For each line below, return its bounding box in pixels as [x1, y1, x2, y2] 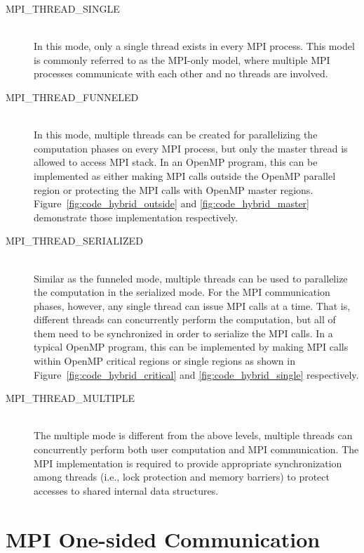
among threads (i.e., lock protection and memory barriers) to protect [34, 469, 330, 484]
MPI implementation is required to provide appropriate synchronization [34, 455, 342, 470]
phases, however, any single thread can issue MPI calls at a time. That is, [34, 298, 351, 313]
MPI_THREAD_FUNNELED [6, 89, 139, 104]
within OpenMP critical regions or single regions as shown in [34, 353, 295, 368]
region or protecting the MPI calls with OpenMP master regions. [34, 182, 314, 197]
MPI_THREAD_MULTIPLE [6, 391, 135, 405]
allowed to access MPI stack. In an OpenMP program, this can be [34, 155, 318, 169]
